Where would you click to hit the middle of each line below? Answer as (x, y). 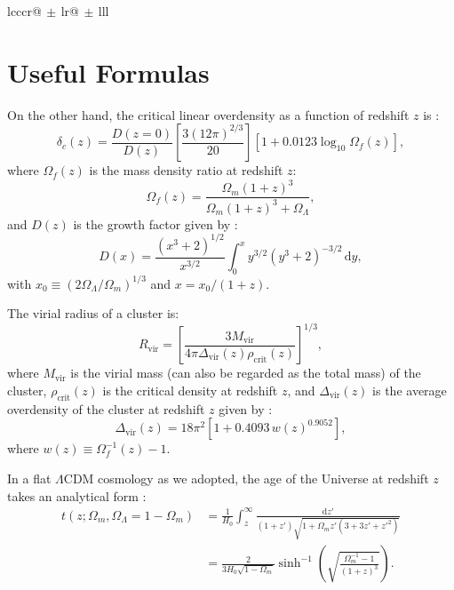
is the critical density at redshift (190, 390)
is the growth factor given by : (155, 223)
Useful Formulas (108, 72)
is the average (410, 390)
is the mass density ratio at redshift (186, 170)
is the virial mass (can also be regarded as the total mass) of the (246, 373)
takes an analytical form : (77, 495)
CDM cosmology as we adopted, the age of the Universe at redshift (246, 478)
